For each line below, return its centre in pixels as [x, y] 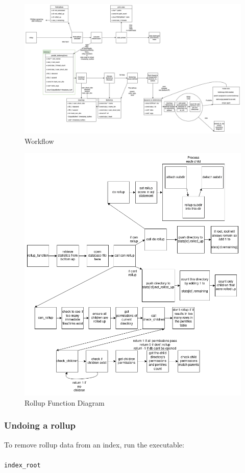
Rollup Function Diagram [65, 402]
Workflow [39, 141]
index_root [22, 465]
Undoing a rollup [40, 425]
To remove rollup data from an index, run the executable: [94, 444]
